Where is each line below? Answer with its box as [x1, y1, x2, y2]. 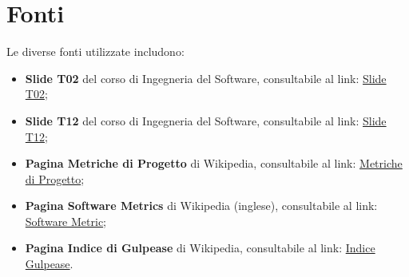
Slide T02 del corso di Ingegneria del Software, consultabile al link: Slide [25, 69, 387, 86]
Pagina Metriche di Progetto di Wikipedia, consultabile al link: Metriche [25, 155, 403, 172]
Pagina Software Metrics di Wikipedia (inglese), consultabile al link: [25, 197, 378, 214]
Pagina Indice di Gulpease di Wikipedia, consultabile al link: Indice [25, 239, 375, 256]
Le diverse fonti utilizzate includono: [6, 43, 185, 60]
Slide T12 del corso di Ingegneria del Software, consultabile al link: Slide [25, 112, 387, 129]
